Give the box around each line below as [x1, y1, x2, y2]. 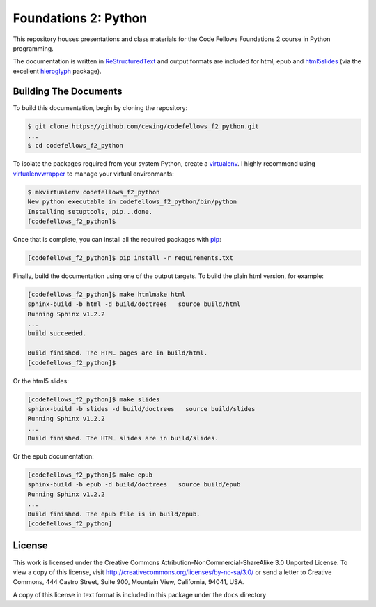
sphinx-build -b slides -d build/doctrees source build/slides [27, 405, 256, 413]
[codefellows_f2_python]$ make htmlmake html [27, 290, 186, 298]
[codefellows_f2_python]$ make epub [27, 471, 153, 479]
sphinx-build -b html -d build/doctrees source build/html [27, 300, 241, 308]
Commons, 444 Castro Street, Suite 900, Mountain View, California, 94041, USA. [13, 578, 244, 586]
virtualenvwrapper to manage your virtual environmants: [13, 169, 174, 178]
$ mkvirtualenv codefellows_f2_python [27, 188, 160, 196]
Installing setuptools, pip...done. [27, 208, 153, 215]
